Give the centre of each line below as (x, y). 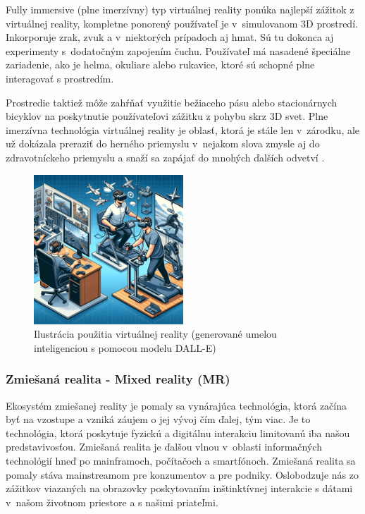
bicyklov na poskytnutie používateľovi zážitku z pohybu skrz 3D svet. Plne (167, 116)
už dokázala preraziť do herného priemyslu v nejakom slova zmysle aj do (163, 143)
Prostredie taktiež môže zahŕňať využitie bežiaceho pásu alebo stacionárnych (172, 102)
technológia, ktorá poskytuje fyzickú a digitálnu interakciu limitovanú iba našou (178, 433)
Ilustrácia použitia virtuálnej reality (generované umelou (155, 334)
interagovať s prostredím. (60, 78)
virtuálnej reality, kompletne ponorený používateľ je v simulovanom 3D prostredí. (182, 23)
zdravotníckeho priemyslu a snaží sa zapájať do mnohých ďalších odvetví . (165, 157)
